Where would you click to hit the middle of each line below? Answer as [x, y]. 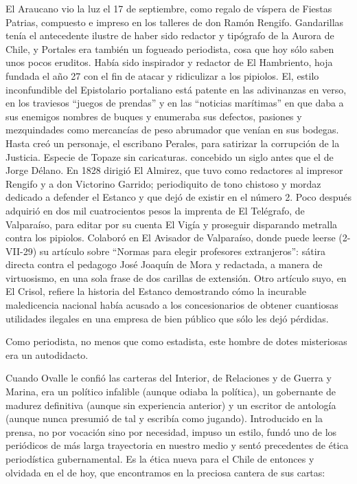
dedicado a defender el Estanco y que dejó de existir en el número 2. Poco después [178, 197]
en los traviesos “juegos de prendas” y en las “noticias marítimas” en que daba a [175, 103]
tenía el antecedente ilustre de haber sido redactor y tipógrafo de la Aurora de [170, 35]
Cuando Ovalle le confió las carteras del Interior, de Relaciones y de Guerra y [169, 378]
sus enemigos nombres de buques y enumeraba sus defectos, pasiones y [154, 116]
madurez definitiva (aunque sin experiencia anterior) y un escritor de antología [171, 405]
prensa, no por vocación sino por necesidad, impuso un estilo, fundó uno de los [171, 431]
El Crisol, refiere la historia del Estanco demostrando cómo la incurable [156, 291]
